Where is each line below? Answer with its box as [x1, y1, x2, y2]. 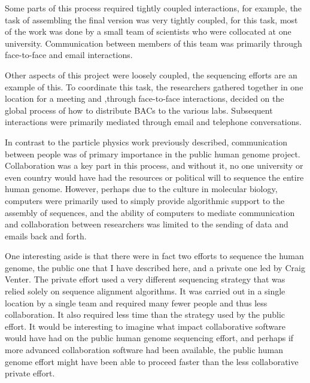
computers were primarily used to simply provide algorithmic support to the [5, 194, 285, 206]
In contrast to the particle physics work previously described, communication [5, 135, 287, 148]
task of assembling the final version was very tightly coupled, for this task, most [5, 13, 298, 26]
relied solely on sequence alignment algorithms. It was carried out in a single [5, 285, 285, 297]
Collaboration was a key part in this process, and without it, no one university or [5, 159, 303, 172]
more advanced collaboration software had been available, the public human [5, 344, 283, 356]
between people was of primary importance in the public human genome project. [5, 147, 300, 160]
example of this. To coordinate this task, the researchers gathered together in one [5, 80, 303, 93]
